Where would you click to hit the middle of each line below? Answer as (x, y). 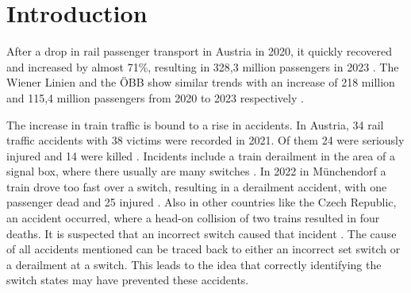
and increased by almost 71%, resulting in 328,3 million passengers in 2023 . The (203, 66)
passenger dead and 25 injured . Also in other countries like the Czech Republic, (202, 202)
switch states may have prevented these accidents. (128, 280)
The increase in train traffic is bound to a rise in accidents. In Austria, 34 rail (195, 124)
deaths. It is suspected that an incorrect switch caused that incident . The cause (202, 233)
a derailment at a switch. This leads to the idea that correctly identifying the (194, 264)
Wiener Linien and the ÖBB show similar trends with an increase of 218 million (201, 82)
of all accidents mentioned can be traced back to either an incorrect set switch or (204, 249)
